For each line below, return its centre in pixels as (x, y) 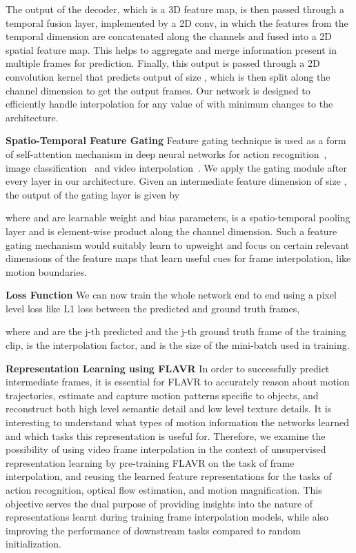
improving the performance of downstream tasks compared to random (153, 530)
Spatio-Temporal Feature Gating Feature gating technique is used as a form (176, 140)
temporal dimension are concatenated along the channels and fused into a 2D (169, 36)
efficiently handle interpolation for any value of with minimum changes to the (169, 104)
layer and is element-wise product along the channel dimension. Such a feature (171, 231)
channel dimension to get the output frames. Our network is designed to (158, 90)
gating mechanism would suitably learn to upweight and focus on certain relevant (178, 244)
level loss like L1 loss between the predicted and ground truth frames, (153, 308)
